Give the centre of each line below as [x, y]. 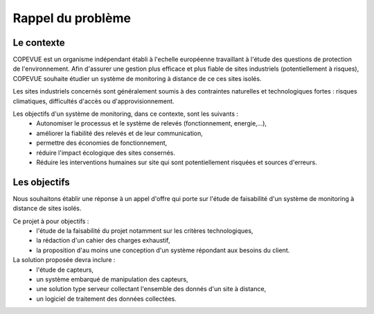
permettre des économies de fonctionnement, [102, 143]
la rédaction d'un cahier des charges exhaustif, [103, 241]
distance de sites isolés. [47, 209]
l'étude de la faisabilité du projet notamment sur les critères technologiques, [145, 231]
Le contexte [39, 43]
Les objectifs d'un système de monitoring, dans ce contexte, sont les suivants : [126, 114]
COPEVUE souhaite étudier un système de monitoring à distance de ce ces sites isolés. [137, 78]
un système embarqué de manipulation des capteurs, [112, 279]
